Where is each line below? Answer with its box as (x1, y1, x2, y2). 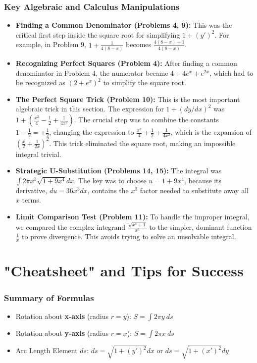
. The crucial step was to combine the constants (74, 114, 219, 124)
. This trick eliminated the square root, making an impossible (49, 138, 236, 148)
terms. (22, 195, 41, 205)
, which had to (209, 67, 254, 78)
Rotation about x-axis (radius (15, 311, 108, 321)
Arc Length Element (15, 345, 78, 356)
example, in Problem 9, (15, 39, 86, 50)
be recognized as (15, 77, 65, 88)
